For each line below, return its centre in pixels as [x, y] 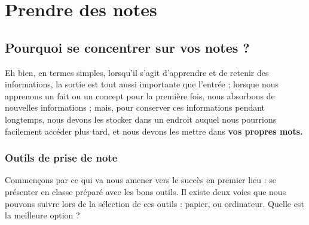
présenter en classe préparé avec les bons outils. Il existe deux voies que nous [146, 191]
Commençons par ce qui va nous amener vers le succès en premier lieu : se [140, 180]
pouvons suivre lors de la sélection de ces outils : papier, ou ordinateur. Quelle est [154, 203]
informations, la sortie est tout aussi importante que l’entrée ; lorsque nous [142, 84]
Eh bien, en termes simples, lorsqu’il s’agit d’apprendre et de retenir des [137, 72]
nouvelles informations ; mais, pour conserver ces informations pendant [135, 107]
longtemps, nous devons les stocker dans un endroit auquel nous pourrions [141, 119]
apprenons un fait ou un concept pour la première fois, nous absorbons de [140, 95]
